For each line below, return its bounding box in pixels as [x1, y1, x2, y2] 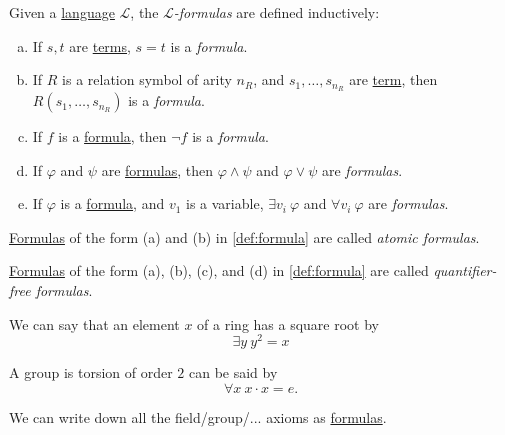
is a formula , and [60, 193, 165, 214]
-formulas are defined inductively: [173, 2, 380, 22]
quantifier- [433, 260, 497, 281]
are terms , [69, 35, 131, 56]
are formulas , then [101, 159, 214, 180]
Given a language [9, 2, 115, 22]
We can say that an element [9, 313, 180, 334]
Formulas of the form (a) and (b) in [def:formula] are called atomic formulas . [9, 226, 480, 247]
